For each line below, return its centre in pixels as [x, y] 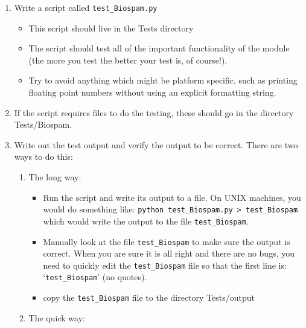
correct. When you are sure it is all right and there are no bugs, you [169, 253]
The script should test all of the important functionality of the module [159, 48]
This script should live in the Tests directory [111, 28]
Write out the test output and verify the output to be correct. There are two [156, 144]
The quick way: [57, 317]
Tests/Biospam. [43, 124]
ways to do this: [43, 156]
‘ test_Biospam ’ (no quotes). [95, 277]
